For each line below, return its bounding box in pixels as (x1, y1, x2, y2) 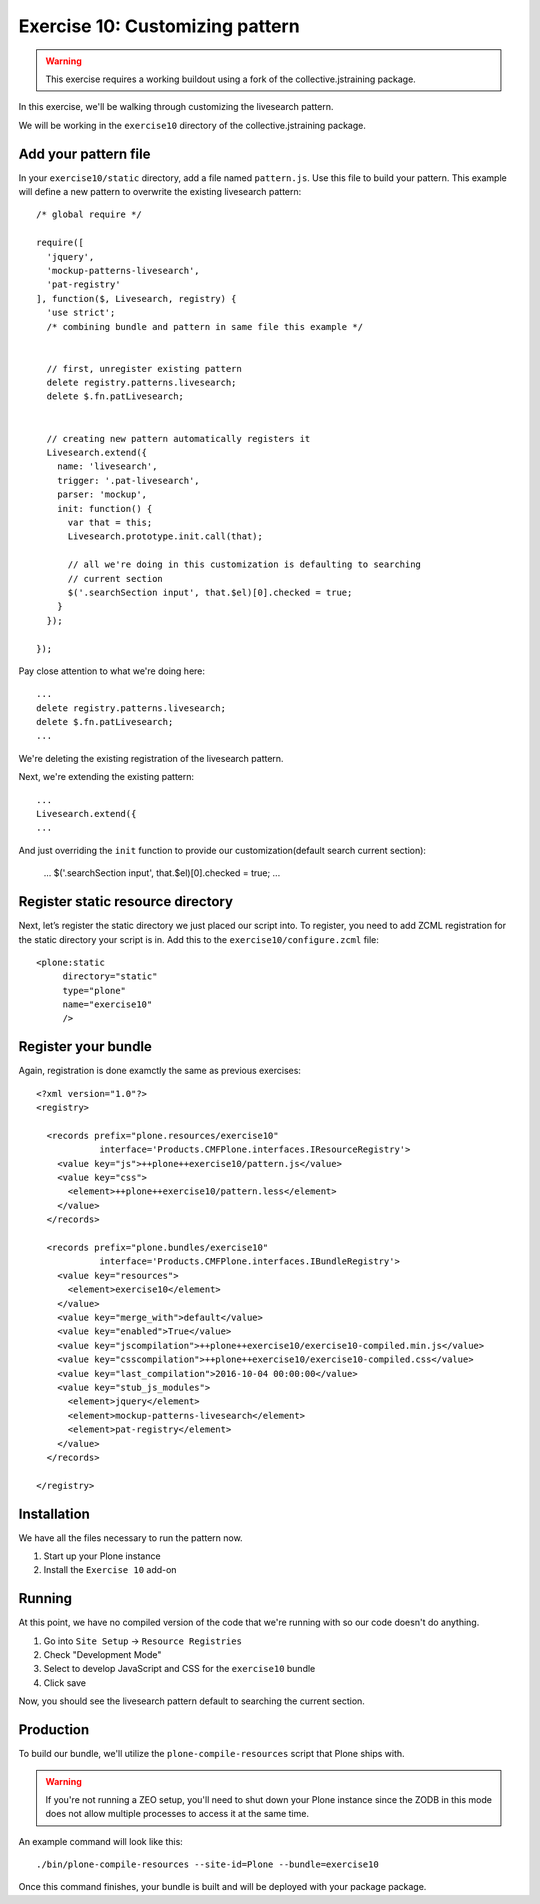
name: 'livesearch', (56, 461, 158, 472)
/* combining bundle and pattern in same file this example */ (46, 321, 364, 332)
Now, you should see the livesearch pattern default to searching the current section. (18, 1695, 365, 1707)
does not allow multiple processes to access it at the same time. (45, 1808, 310, 1820)
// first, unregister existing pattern (46, 363, 242, 374)
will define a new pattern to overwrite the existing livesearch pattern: (18, 186, 302, 198)
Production (18, 1721, 90, 1739)
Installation (18, 1505, 90, 1522)
